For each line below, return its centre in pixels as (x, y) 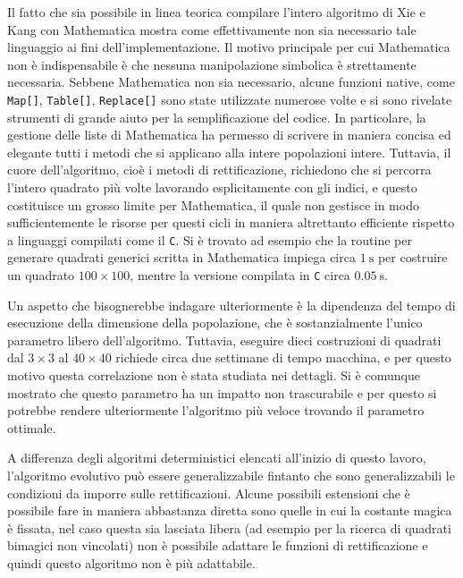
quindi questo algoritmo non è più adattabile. (131, 563)
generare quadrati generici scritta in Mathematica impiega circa (181, 257)
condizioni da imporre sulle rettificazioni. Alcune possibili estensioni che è (209, 493)
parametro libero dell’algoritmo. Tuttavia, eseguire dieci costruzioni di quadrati (224, 340)
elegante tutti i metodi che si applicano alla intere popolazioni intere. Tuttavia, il (229, 152)
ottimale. (32, 427)
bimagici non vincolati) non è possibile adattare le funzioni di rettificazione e (218, 545)
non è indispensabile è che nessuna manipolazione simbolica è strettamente (212, 64)
